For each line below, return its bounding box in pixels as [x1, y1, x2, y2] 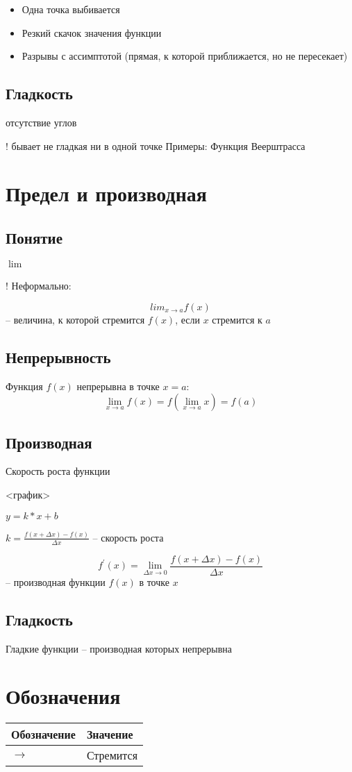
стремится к [212, 312, 262, 326]
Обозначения [6, 682, 121, 710]
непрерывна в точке [76, 378, 160, 393]
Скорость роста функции [6, 464, 110, 478]
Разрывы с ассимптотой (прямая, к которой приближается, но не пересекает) [22, 49, 348, 63]
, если [175, 312, 200, 326]
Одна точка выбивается [22, 2, 120, 16]
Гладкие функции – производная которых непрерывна [6, 641, 232, 655]
